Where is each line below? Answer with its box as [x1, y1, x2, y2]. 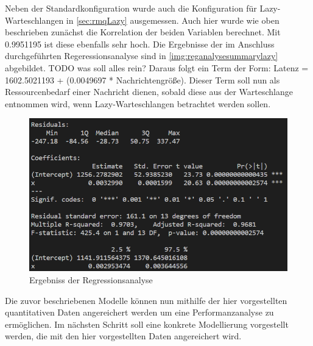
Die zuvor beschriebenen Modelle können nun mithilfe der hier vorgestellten [5, 294, 287, 306]
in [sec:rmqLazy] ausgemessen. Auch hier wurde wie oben [66, 13, 280, 26]
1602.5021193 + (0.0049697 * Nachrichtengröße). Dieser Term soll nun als [5, 73, 280, 86]
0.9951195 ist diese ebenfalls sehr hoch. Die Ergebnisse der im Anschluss [5, 37, 275, 50]
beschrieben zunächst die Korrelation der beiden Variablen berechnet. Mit [5, 26, 281, 38]
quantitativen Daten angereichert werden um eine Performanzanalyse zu [5, 306, 274, 319]
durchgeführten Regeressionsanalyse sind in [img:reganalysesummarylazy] [5, 49, 278, 62]
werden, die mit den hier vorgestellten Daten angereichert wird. [5, 330, 242, 342]
